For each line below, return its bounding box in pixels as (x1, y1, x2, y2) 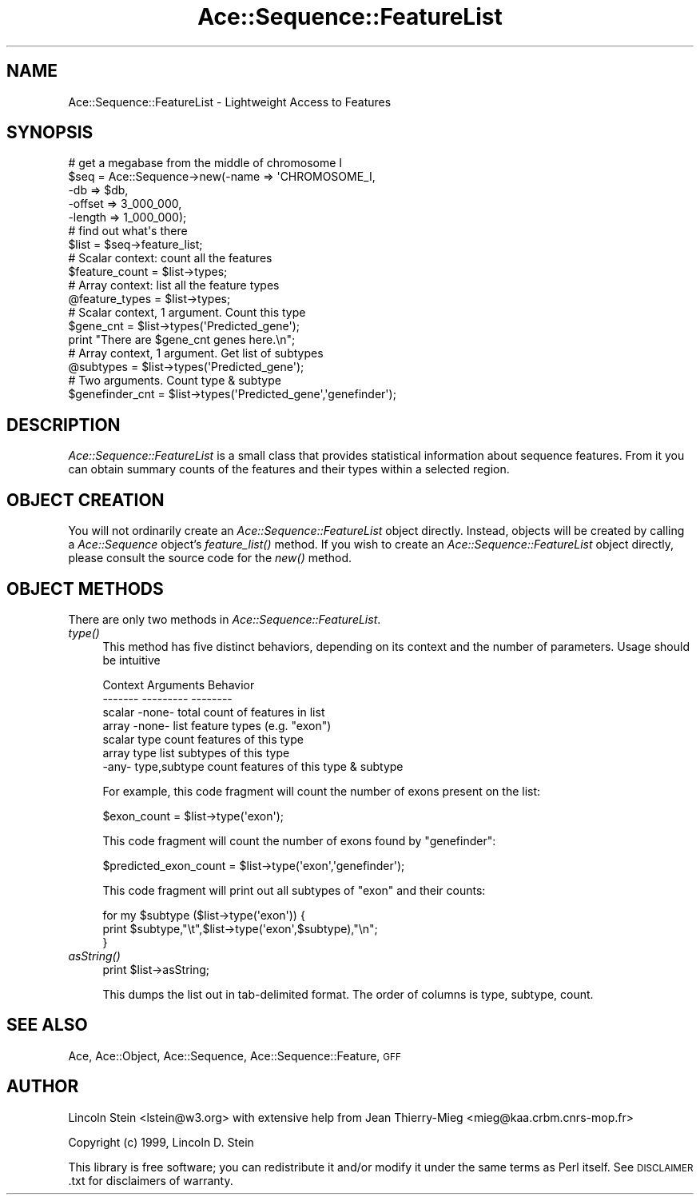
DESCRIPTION (6, 414, 121, 435)
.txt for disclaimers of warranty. (68, 1173, 233, 1187)
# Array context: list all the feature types (68, 278, 280, 293)
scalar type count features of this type (102, 732, 304, 746)
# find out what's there (68, 224, 188, 238)
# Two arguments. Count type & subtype (68, 373, 281, 388)
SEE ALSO (6, 1015, 88, 1035)
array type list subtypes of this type (102, 745, 290, 760)
